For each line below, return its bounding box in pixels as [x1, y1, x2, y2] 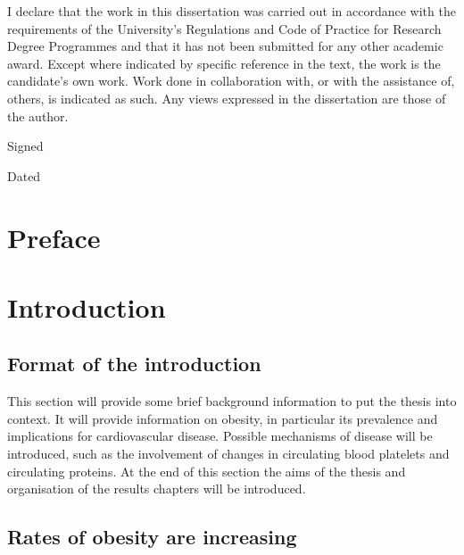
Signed [7, 137, 44, 155]
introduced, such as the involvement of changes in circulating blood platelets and [7, 444, 450, 463]
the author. [7, 106, 69, 125]
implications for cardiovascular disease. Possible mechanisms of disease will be [7, 427, 433, 445]
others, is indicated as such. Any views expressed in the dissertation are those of [7, 88, 446, 107]
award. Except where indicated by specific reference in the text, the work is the [7, 54, 441, 72]
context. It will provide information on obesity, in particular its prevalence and [7, 409, 438, 427]
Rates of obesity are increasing [7, 523, 297, 551]
